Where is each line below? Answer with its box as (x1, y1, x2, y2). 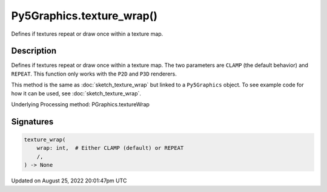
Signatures (11, 117, 54, 127)
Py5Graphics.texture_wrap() (11, 9, 157, 22)
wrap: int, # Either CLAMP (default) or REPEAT (36, 145, 184, 152)
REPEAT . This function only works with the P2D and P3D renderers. (11, 70, 177, 77)
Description (11, 46, 57, 56)
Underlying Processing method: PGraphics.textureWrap (11, 101, 150, 108)
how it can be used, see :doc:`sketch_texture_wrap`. (11, 89, 142, 97)
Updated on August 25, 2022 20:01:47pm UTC (11, 177, 127, 184)
